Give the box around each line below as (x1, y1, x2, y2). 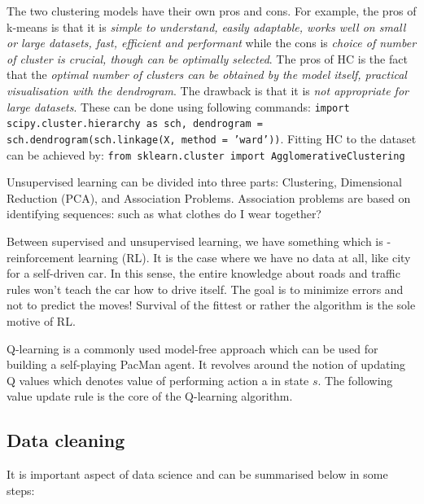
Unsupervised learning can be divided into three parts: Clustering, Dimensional (7, 173, 402, 191)
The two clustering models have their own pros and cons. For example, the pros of (7, 2, 417, 19)
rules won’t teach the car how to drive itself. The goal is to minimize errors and (7, 280, 404, 297)
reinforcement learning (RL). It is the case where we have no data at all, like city (7, 248, 411, 265)
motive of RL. (7, 312, 76, 329)
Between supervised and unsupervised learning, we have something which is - (7, 232, 391, 249)
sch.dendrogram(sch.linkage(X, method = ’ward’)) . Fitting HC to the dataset (7, 129, 417, 147)
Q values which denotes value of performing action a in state (7, 371, 309, 388)
